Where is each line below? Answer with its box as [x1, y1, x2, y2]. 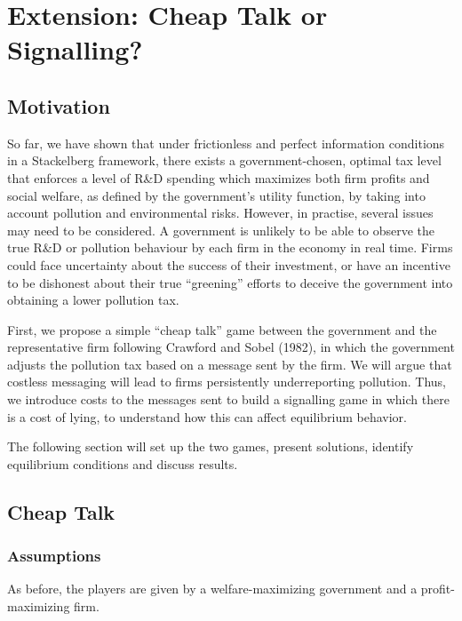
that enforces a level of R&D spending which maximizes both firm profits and [7, 168, 430, 187]
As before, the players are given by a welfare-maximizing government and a [7, 579, 418, 598]
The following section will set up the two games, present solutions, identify [7, 437, 414, 456]
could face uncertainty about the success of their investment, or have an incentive [7, 255, 450, 274]
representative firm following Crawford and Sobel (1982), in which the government [7, 338, 455, 356]
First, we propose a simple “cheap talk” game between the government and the [7, 320, 437, 338]
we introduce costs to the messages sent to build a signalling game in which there [7, 390, 450, 409]
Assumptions [7, 545, 101, 567]
